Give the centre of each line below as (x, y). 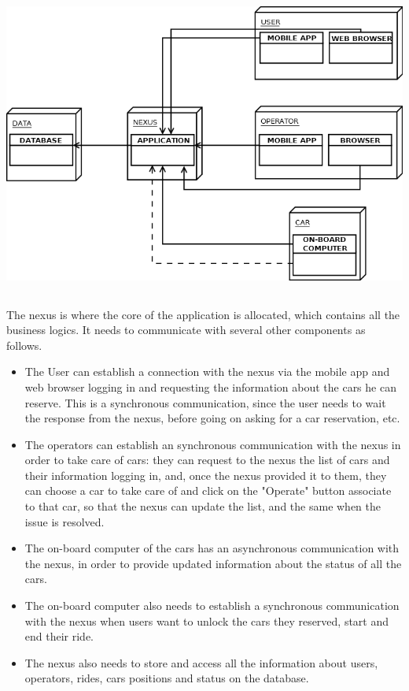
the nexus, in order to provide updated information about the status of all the (213, 563)
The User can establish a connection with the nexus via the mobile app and (207, 372)
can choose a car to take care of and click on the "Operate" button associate (208, 490)
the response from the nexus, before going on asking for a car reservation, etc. (212, 418)
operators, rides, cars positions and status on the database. (167, 678)
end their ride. (59, 636)
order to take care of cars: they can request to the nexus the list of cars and (207, 460)
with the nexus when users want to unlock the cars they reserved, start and (207, 620)
